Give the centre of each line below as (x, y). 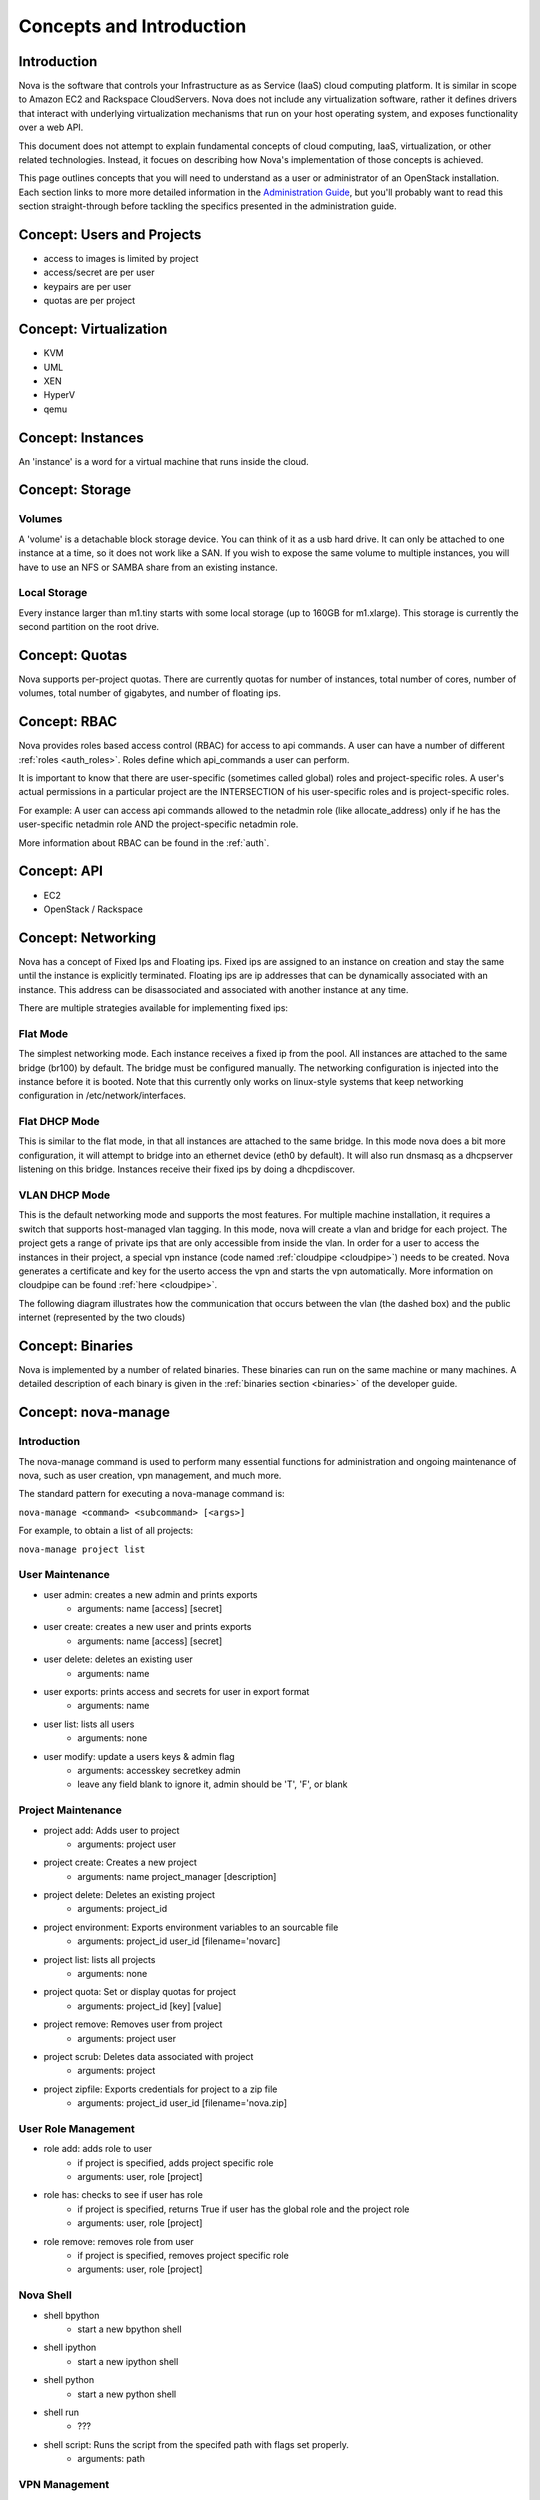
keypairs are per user (87, 286)
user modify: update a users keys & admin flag (139, 1756)
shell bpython (71, 2315)
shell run (61, 2412)
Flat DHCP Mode (59, 1122)
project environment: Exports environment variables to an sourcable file (191, 1927)
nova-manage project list (82, 1549)
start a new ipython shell (128, 2361)
